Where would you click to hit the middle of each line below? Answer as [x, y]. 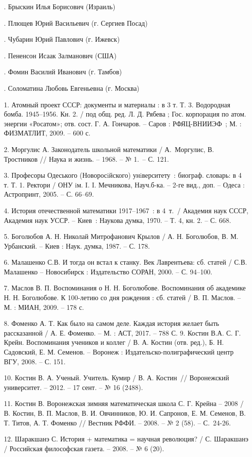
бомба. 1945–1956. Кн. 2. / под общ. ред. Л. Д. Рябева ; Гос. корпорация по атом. [125, 114]
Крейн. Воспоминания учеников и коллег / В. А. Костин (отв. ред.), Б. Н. [114, 342]
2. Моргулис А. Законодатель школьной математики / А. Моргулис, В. [109, 149]
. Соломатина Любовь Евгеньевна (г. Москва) [72, 88]
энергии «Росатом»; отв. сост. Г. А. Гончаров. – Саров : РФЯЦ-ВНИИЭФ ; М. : [123, 123]
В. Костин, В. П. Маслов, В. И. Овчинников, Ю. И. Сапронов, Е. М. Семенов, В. [125, 413]
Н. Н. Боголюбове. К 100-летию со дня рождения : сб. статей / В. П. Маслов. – [123, 297]
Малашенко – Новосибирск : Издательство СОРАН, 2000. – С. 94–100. [108, 271]
